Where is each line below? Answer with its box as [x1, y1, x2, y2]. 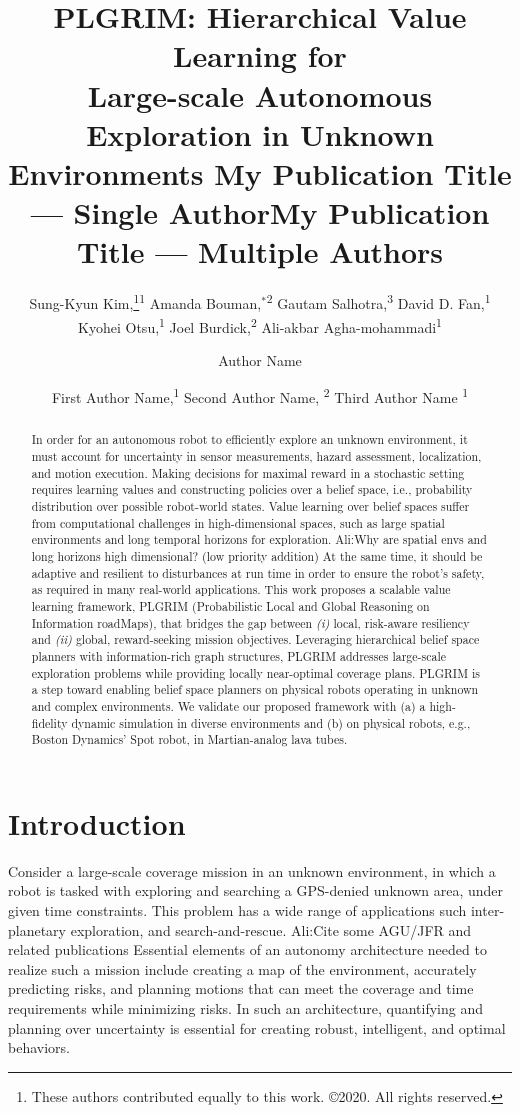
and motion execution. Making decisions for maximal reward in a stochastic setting [31, 464, 465, 481]
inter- [470, 899, 505, 920]
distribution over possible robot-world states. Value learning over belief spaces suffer [31, 498, 470, 515]
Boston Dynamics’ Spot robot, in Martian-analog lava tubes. [31, 731, 348, 748]
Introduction [8, 802, 186, 843]
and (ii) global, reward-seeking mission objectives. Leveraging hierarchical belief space [31, 631, 480, 648]
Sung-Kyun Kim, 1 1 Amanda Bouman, [29, 290, 262, 313]
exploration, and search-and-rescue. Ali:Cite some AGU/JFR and [70, 919, 472, 940]
